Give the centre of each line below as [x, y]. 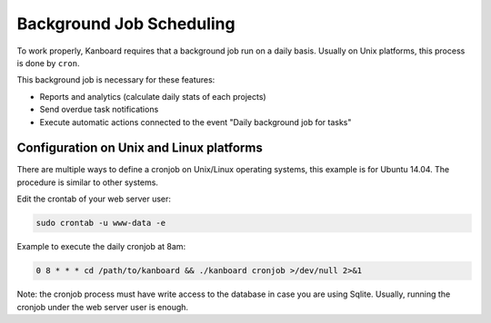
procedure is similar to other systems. [88, 182]
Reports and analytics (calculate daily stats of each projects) [153, 96]
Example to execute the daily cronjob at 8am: [101, 247]
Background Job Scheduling [126, 24]
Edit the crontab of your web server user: [94, 199]
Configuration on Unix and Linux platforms [140, 148]
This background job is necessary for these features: [116, 80]
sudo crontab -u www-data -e [101, 223]
